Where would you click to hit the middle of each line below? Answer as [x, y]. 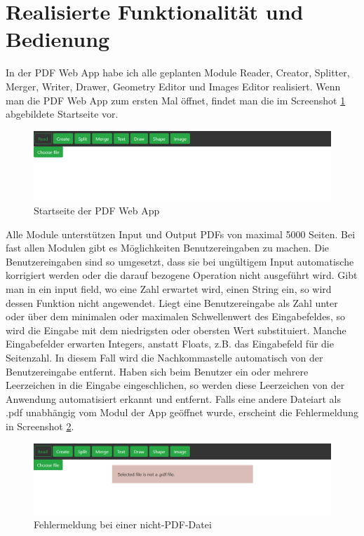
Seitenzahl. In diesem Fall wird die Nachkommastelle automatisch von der [164, 357]
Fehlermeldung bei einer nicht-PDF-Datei [123, 524]
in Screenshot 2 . [40, 426]
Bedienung [58, 39]
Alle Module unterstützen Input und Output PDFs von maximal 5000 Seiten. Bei [181, 234]
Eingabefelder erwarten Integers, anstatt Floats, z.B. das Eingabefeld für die [170, 344]
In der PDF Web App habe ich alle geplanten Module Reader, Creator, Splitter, [178, 73]
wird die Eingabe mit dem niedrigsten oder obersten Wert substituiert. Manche [176, 330]
